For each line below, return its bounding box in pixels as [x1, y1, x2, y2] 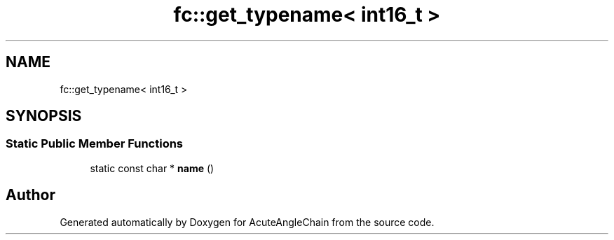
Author [6, 186, 55, 204]
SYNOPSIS [6, 107, 82, 125]
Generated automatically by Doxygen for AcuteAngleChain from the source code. [60, 216, 435, 228]
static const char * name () [90, 162, 214, 174]
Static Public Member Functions [6, 136, 184, 151]
